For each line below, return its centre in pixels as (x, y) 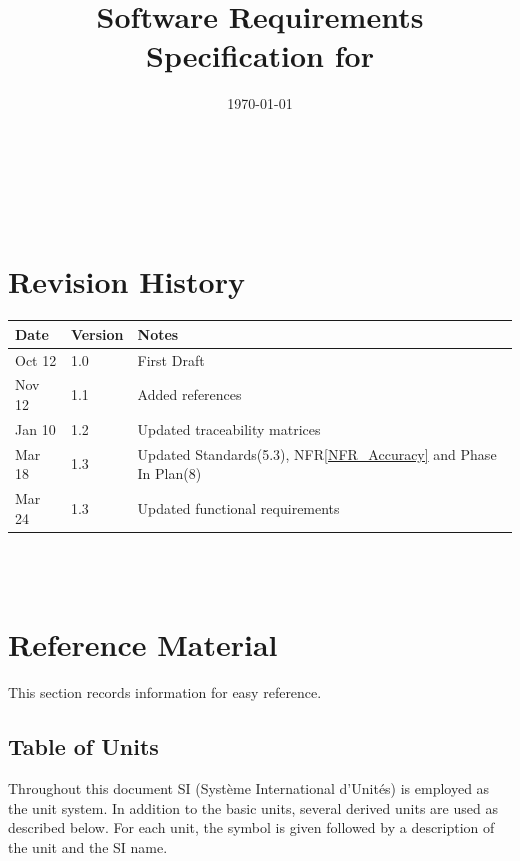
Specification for (260, 55)
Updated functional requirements (238, 507)
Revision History (126, 281)
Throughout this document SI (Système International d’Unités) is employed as (249, 787)
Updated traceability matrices (229, 428)
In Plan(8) (169, 473)
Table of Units (83, 746)
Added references (189, 394)
